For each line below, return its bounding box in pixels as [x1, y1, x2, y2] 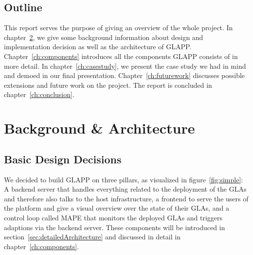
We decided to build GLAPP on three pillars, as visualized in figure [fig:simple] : [4, 174, 243, 184]
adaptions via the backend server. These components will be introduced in [4, 222, 225, 232]
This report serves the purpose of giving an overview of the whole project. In [4, 22, 233, 33]
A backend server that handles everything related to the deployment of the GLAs [4, 184, 247, 194]
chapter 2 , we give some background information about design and [4, 32, 203, 42]
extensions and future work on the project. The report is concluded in [4, 79, 212, 90]
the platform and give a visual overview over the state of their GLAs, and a [4, 203, 230, 213]
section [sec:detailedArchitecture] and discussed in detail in [4, 232, 181, 242]
